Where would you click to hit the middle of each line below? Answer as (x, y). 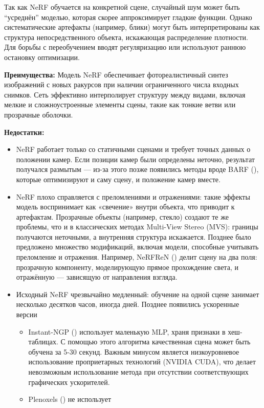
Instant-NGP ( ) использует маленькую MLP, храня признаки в (127, 331)
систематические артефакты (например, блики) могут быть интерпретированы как (132, 27)
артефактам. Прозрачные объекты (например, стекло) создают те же (122, 216)
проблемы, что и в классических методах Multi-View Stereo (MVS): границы (137, 227)
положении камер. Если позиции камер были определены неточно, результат (135, 159)
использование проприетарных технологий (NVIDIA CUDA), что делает (142, 362)
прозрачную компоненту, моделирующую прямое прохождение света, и (127, 267)
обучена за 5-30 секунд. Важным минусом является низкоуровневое (134, 351)
